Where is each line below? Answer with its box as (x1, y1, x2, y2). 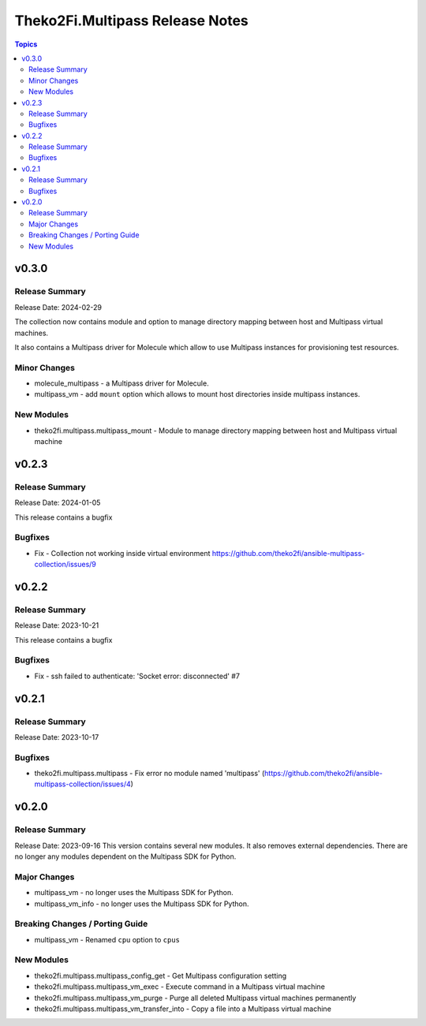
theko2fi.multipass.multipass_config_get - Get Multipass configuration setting (34, 971, 287, 980)
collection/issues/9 (34, 560, 96, 569)
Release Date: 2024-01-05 (14, 498, 101, 508)
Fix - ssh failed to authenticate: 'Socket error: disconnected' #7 (34, 671, 241, 681)
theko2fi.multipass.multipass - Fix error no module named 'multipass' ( (34, 769, 265, 778)
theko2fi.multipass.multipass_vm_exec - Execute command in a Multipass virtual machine (34, 982, 325, 991)
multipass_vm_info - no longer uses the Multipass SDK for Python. (34, 899, 249, 908)
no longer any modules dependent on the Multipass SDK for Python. (14, 852, 237, 861)
